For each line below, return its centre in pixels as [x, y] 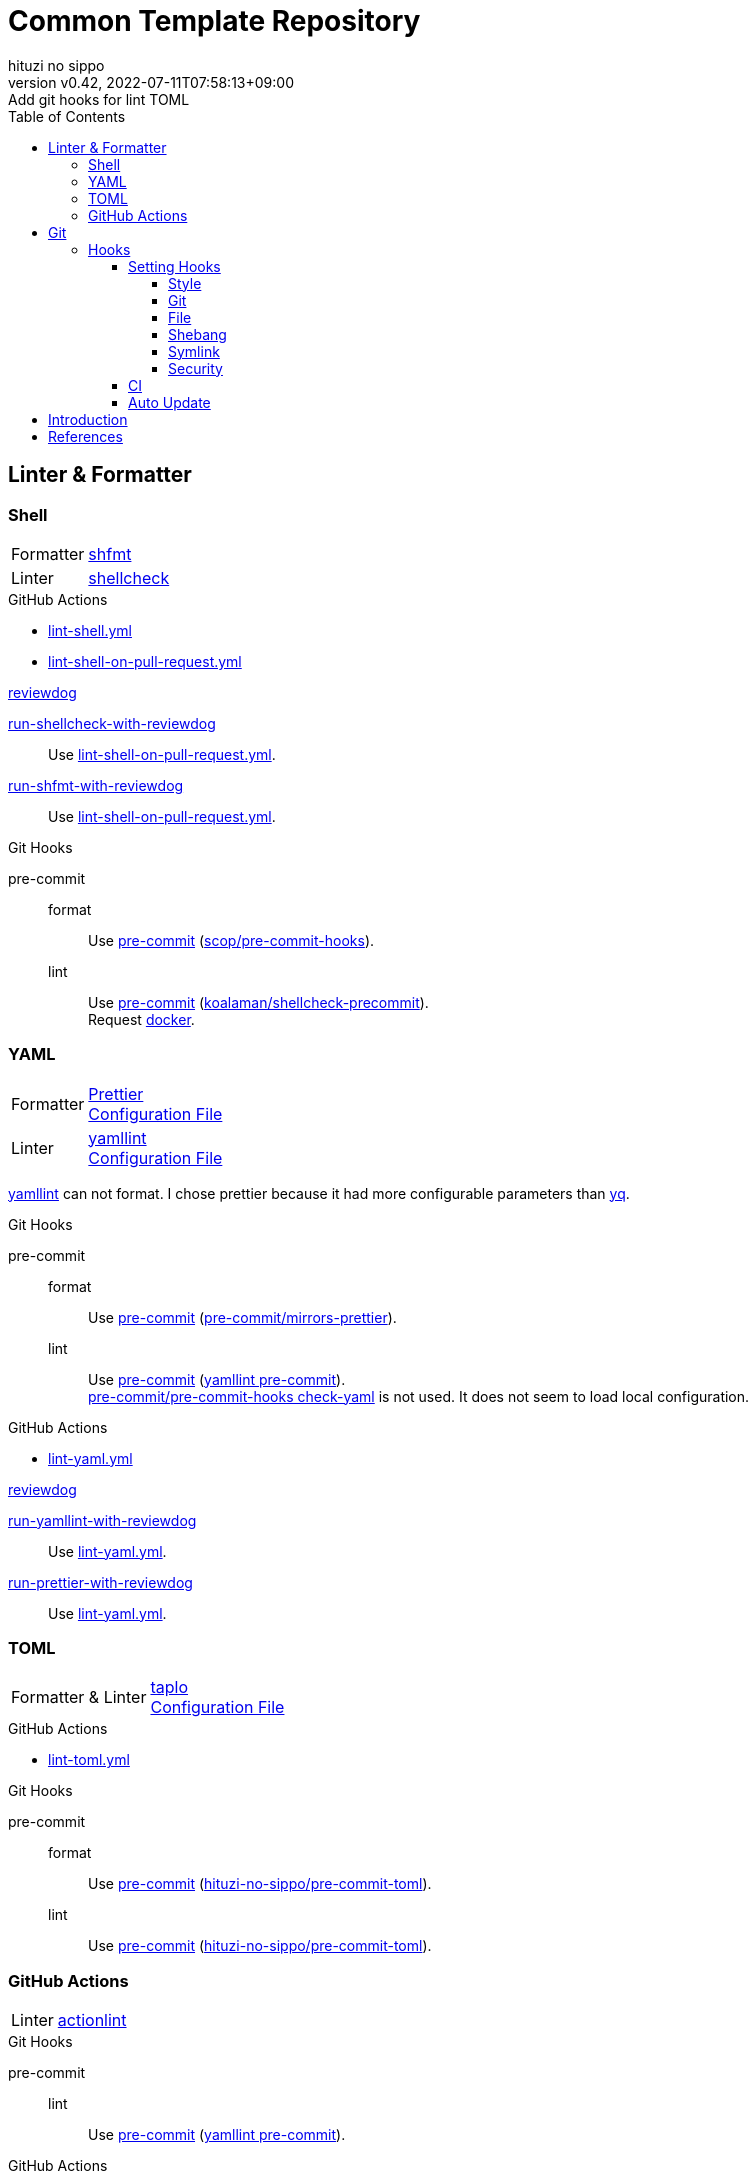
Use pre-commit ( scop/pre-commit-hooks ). [231, 940]
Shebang [197, 334]
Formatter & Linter [79, 1697]
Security [195, 368]
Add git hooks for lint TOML [99, 99]
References [85, 436]
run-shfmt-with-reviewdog [96, 785]
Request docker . [141, 1019]
